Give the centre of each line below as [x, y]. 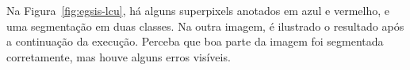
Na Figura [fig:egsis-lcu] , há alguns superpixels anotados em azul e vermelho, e [198, 10]
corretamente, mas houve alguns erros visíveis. [119, 56]
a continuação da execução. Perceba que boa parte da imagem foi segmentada [195, 41]
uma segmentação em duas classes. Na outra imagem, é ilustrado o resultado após [205, 26]
